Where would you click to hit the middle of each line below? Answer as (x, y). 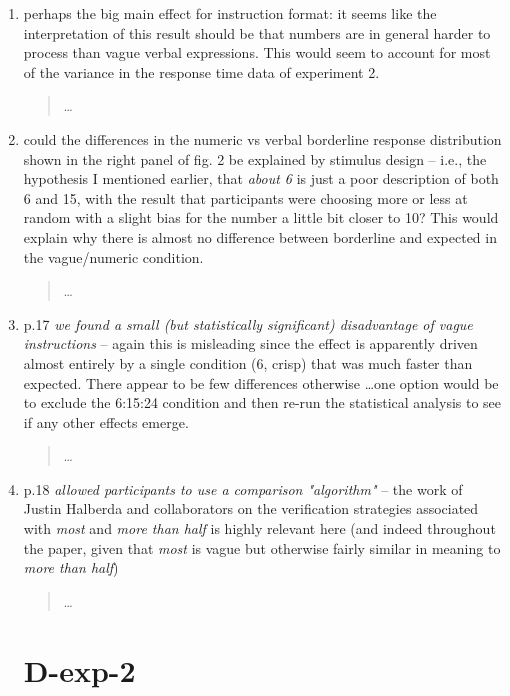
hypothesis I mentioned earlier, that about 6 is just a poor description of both (261, 178)
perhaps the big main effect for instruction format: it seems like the (230, 13)
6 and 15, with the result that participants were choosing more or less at (245, 197)
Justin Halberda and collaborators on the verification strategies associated (251, 508)
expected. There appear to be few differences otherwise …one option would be (261, 382)
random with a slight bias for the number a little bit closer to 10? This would (261, 217)
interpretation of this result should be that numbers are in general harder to (257, 32)
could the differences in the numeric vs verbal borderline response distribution (262, 138)
